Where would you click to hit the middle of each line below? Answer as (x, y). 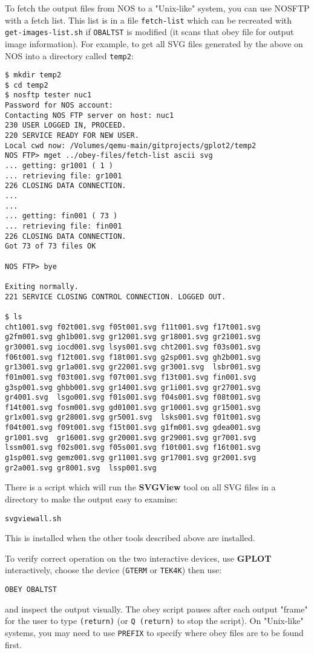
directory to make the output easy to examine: (91, 499)
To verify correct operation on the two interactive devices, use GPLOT (138, 558)
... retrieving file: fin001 (64, 226)
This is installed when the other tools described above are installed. (130, 538)
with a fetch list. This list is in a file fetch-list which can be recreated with (149, 20)
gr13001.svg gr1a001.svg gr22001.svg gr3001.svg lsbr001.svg (133, 367)
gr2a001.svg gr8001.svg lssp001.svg (81, 468)
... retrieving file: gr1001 (64, 176)
